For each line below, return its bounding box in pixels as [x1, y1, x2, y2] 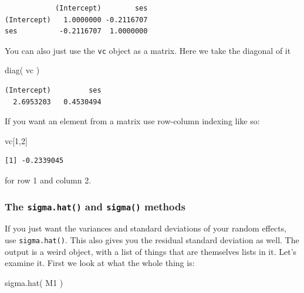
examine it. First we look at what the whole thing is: [5, 257, 195, 269]
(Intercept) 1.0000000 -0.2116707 [5, 15, 148, 24]
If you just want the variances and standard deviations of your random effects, [5, 222, 287, 234]
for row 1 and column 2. [5, 174, 92, 186]
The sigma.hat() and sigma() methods [5, 199, 185, 213]
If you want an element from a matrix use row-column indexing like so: [5, 115, 260, 127]
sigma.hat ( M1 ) [5, 276, 63, 288]
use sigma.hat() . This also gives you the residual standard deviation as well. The [5, 233, 299, 246]
